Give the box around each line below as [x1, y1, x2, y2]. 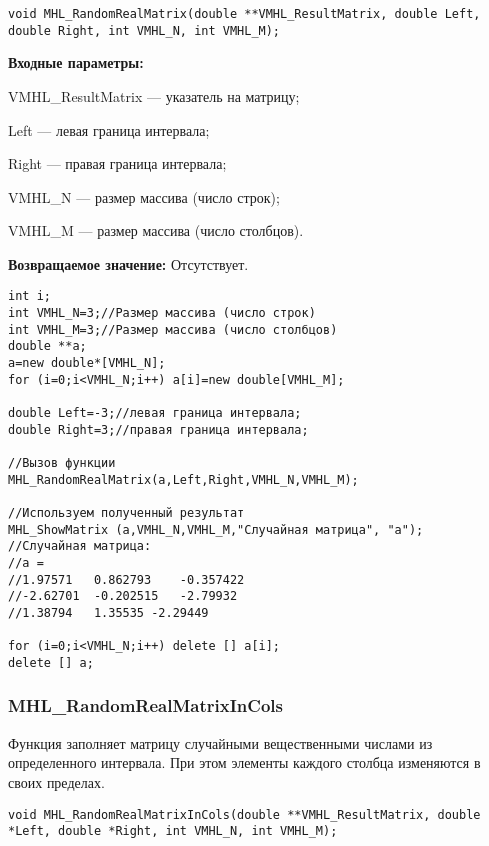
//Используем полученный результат [8, 506, 245, 520]
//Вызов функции [8, 456, 116, 471]
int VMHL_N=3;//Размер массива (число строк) [8, 306, 316, 321]
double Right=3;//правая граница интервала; [8, 422, 309, 437]
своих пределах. [8, 771, 105, 792]
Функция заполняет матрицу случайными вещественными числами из [8, 732, 433, 753]
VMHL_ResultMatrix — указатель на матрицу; [8, 85, 300, 106]
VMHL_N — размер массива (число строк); [8, 186, 280, 207]
